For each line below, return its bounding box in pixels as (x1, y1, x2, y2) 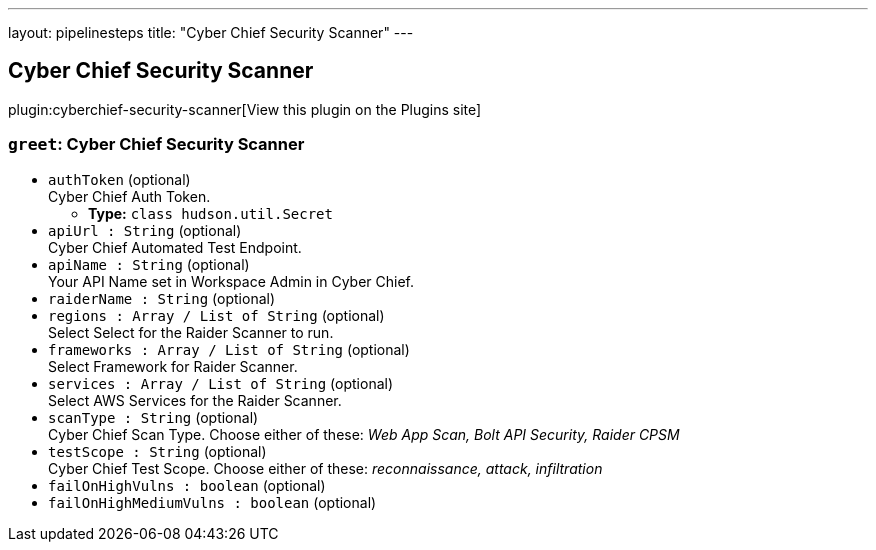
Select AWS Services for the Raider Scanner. (48, 391, 342, 409)
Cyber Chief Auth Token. (48, 187, 211, 205)
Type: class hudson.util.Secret (88, 204, 333, 222)
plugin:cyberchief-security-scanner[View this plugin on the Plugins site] (8, 100, 482, 118)
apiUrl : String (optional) (48, 221, 242, 239)
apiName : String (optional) (48, 255, 250, 273)
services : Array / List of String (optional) (48, 374, 394, 392)
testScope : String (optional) (48, 442, 267, 460)
